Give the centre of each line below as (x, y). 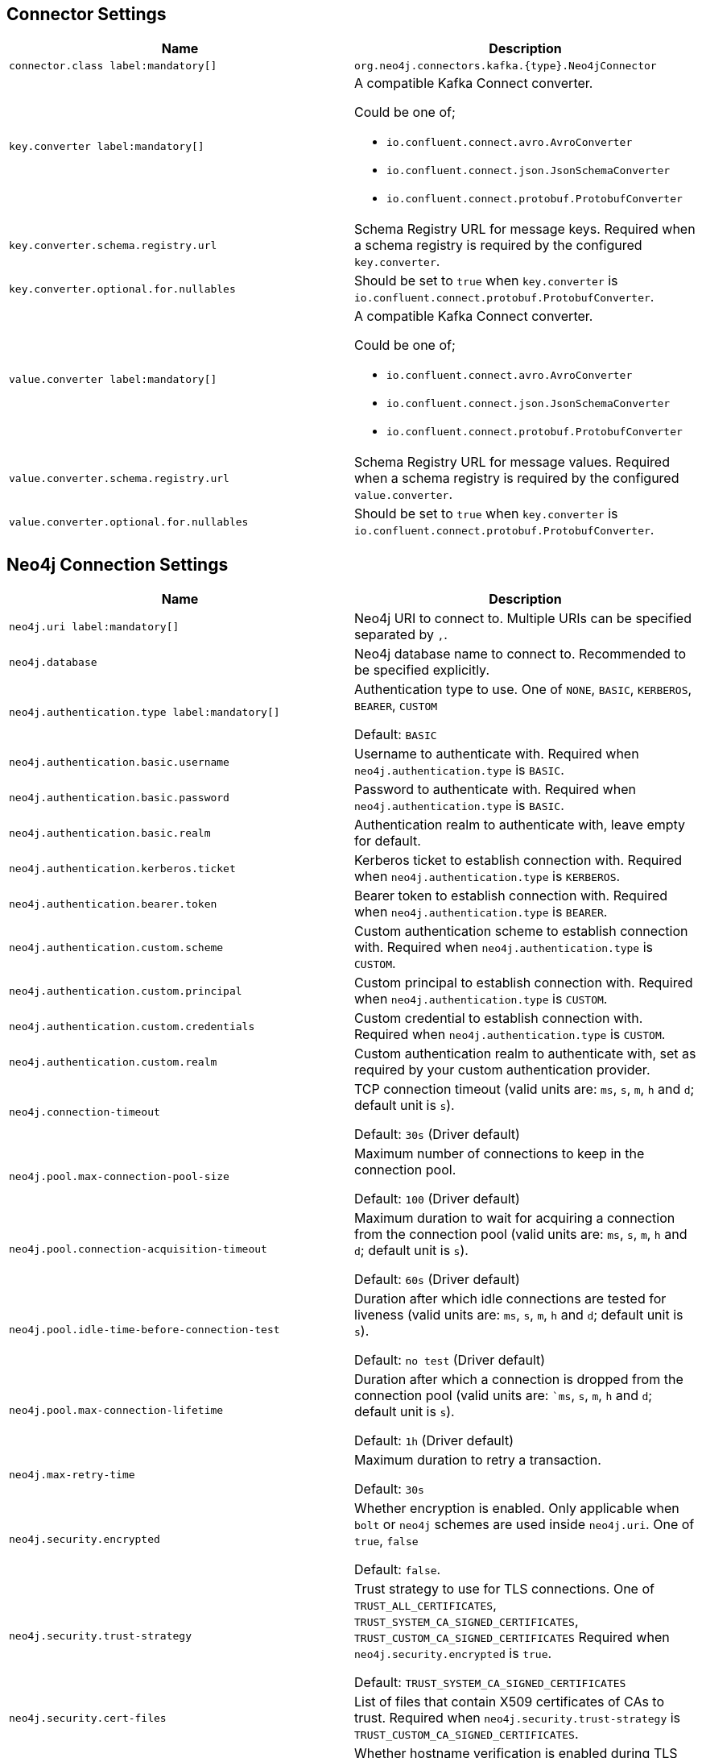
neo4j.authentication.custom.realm (113, 1062)
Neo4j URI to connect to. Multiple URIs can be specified (523, 619)
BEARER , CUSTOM (396, 706)
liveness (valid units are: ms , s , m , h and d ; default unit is (519, 1315)
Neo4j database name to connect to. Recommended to (520, 654)
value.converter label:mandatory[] (113, 380)
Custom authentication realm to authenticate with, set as (525, 1054)
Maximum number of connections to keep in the (500, 1154)
